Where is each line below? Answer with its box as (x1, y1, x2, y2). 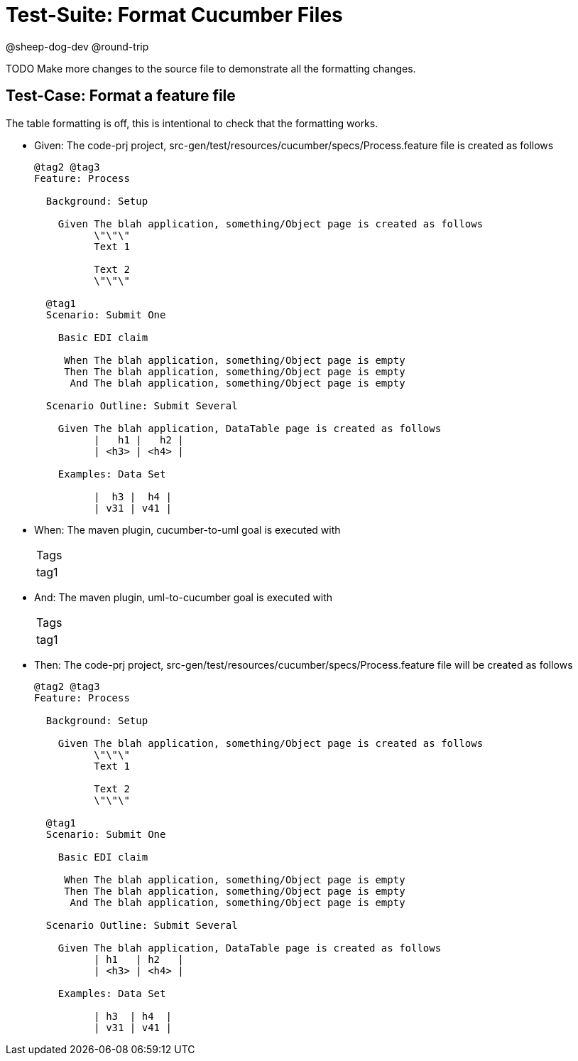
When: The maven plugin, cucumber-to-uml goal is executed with (34, 523, 341, 536)
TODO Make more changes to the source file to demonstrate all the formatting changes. (6, 62, 416, 75)
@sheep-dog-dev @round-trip (6, 40, 149, 53)
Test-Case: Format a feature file (6, 87, 236, 105)
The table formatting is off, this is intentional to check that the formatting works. (6, 117, 378, 129)
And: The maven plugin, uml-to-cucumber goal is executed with (34, 591, 333, 603)
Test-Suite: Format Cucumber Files (6, 3, 343, 27)
